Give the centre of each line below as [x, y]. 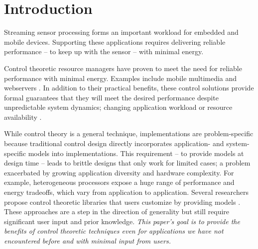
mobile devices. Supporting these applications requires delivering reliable [115, 41]
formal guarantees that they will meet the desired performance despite [111, 97]
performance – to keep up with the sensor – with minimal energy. [104, 51]
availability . [23, 117]
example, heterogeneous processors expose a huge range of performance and [119, 182]
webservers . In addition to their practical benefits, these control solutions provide [129, 88]
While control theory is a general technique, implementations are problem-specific [129, 133]
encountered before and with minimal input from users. [87, 241]
